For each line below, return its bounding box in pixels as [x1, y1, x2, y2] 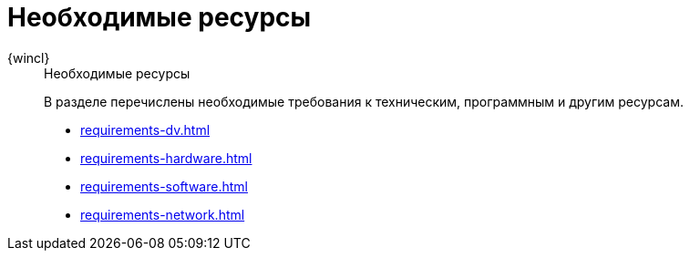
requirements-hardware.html [80, 150, 252, 166]
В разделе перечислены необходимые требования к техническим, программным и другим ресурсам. [44, 93, 684, 109]
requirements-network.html [80, 206, 245, 222]
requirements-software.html [80, 178, 248, 194]
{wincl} [7, 49, 50, 66]
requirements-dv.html [80, 121, 211, 138]
